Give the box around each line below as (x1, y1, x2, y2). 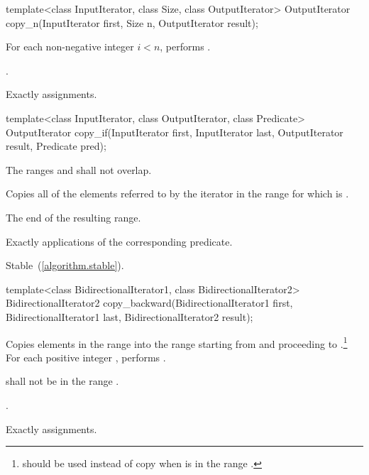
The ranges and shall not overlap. (6, 162, 152, 177)
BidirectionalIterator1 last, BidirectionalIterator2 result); (6, 309, 253, 324)
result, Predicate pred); (6, 138, 106, 153)
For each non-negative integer (6, 39, 134, 54)
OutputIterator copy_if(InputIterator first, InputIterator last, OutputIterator (6, 124, 343, 139)
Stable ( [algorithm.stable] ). (6, 258, 124, 273)
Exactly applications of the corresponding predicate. (6, 234, 233, 249)
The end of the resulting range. (6, 209, 141, 224)
